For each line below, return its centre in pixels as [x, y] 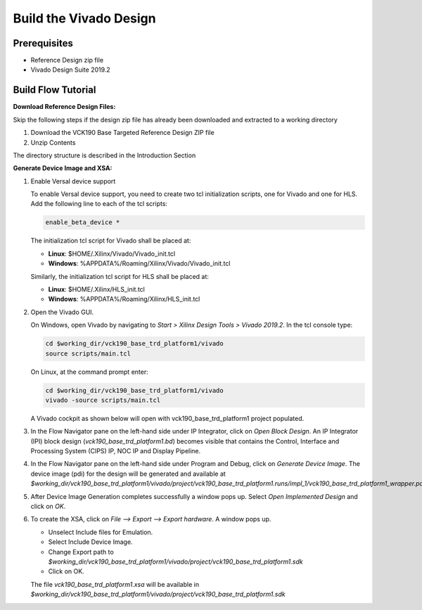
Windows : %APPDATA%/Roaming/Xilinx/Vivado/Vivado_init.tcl [139, 264]
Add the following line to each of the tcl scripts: [99, 204]
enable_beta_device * [83, 222]
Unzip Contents [53, 142]
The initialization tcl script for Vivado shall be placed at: [111, 241]
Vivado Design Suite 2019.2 [70, 70]
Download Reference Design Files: [64, 107]
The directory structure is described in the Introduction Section [104, 155]
